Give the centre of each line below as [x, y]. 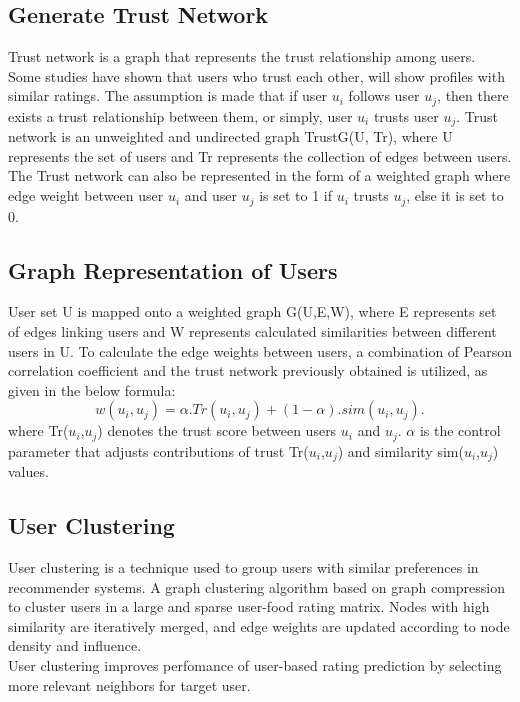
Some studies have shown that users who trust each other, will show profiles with [256, 75]
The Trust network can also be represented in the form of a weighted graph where [259, 175]
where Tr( [38, 430]
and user [211, 195]
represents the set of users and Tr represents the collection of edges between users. [260, 155]
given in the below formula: [92, 389]
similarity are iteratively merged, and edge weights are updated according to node [259, 625]
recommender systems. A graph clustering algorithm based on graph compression [257, 586]
